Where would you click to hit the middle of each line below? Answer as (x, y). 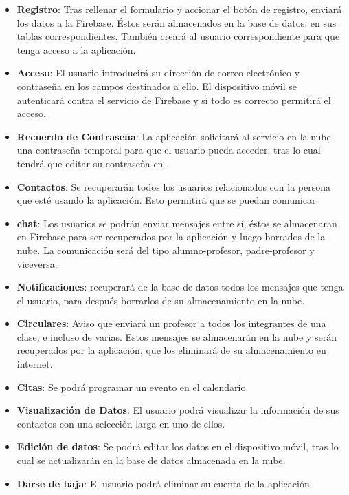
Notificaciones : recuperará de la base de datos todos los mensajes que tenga (180, 287)
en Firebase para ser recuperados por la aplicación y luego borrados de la (171, 236)
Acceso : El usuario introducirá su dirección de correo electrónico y (158, 73)
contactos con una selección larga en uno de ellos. (121, 423)
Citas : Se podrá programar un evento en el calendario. (133, 387)
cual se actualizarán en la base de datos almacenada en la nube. (151, 460)
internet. (35, 364)
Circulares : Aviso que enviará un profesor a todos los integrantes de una (171, 323)
